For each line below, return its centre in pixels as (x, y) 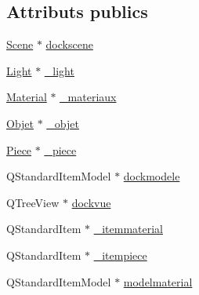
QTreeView (33, 202)
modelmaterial (158, 281)
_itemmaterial (128, 229)
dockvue (91, 202)
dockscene (69, 44)
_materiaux (88, 97)
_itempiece (120, 255)
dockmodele (152, 176)
